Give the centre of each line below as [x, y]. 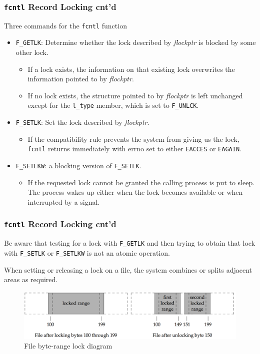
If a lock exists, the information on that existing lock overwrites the [131, 69]
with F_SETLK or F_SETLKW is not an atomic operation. [87, 252]
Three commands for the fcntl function [65, 25]
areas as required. [31, 279]
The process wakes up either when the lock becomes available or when [135, 192]
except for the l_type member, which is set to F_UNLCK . [113, 105]
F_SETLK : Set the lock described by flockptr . [82, 122]
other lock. [32, 52]
